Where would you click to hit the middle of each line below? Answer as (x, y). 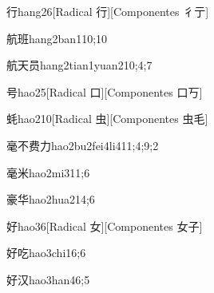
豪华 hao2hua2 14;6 (51, 199)
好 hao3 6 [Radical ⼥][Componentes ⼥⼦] (105, 226)
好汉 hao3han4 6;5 (48, 279)
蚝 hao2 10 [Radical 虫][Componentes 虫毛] (107, 119)
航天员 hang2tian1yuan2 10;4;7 (79, 65)
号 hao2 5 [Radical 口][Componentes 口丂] (105, 91)
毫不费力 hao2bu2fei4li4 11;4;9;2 (83, 145)
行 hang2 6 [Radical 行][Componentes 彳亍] (108, 11)
